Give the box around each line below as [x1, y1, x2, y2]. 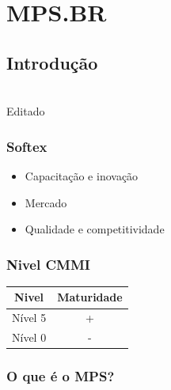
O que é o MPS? [6, 366, 115, 386]
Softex [6, 136, 47, 156]
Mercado [25, 194, 67, 210]
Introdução [6, 50, 98, 74]
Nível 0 [12, 329, 47, 346]
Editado [6, 103, 45, 119]
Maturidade [57, 289, 123, 305]
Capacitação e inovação [25, 167, 139, 184]
